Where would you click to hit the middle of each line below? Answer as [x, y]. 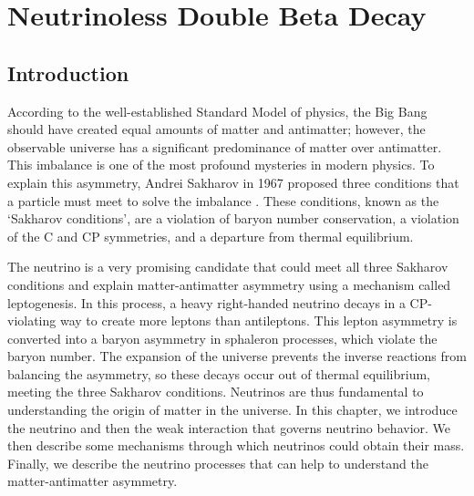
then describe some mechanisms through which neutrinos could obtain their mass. [236, 445]
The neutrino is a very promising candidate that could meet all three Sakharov [228, 267]
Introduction [68, 72]
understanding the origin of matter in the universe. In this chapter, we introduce [232, 410]
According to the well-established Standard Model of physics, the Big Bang [217, 111]
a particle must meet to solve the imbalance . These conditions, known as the [223, 200]
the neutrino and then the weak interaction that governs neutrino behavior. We [229, 427]
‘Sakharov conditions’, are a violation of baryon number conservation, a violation [233, 218]
